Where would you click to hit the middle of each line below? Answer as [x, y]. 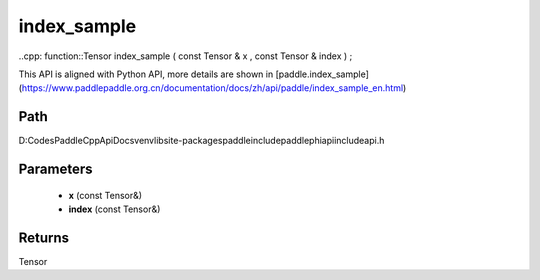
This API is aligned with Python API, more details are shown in [146, 74]
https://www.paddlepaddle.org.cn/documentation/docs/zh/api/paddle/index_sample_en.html [212, 88]
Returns [44, 237]
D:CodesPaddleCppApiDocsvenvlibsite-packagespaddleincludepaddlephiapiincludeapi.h [201, 141]
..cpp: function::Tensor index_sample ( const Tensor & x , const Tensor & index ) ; [185, 56]
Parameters [55, 169]
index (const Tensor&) [114, 209]
